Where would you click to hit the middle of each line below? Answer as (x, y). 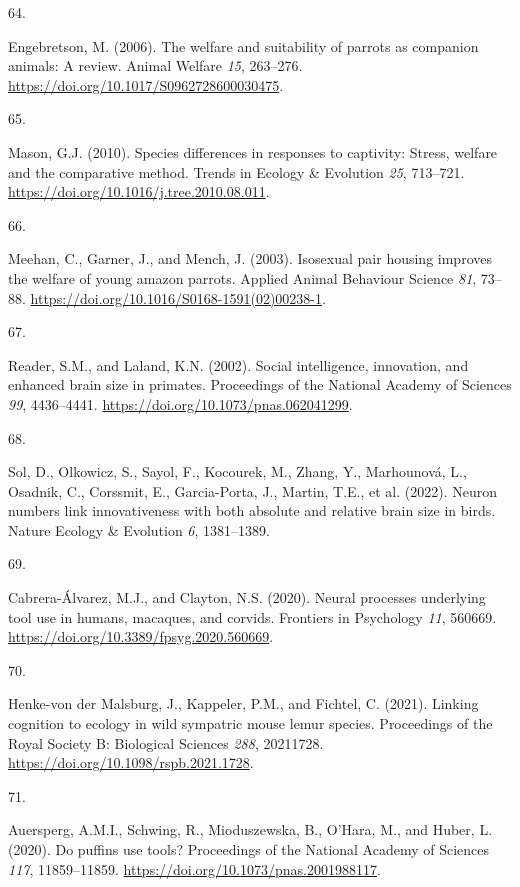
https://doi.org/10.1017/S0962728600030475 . (146, 84)
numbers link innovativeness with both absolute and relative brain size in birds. (252, 510)
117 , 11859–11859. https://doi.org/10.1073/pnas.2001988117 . (194, 868)
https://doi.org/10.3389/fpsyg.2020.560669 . (141, 636)
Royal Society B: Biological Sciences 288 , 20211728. (166, 742)
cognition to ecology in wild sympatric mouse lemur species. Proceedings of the (250, 723)
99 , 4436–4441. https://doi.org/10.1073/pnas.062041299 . (180, 403)
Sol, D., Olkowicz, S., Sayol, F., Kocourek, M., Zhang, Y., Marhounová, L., (237, 471)
